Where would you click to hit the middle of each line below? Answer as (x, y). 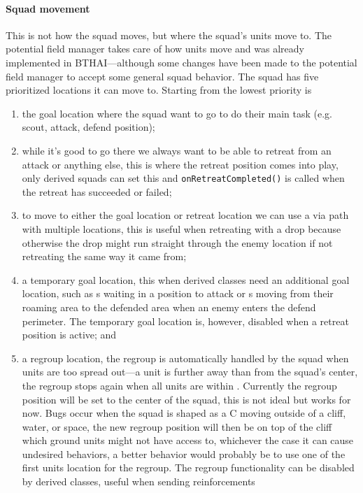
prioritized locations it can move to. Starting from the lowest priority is (159, 90)
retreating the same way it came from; (104, 256)
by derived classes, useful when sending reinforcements (138, 481)
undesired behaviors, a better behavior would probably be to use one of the (184, 453)
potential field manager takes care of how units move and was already (155, 49)
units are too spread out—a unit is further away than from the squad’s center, (190, 372)
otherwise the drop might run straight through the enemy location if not (177, 242)
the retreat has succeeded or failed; (97, 191)
